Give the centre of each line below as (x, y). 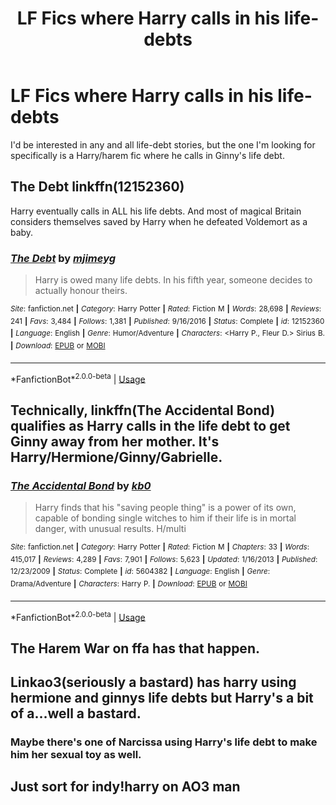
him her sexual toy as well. (76, 754)
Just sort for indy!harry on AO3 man (125, 787)
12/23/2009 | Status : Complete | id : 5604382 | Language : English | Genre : (140, 572)
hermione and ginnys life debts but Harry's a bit (162, 698)
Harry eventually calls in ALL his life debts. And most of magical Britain (156, 211)
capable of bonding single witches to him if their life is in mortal (165, 518)
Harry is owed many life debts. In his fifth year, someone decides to (173, 280)
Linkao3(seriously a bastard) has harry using (153, 682)
